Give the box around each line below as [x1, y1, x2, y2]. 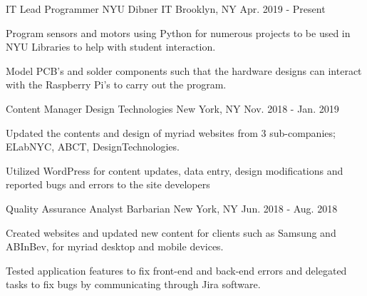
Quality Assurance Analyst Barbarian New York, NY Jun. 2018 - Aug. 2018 [6, 200, 338, 215]
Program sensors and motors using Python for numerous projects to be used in [6, 25, 351, 40]
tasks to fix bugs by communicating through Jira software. [6, 277, 261, 292]
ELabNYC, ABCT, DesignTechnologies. [6, 139, 180, 154]
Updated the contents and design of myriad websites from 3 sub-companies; [6, 125, 336, 140]
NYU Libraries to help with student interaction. [6, 39, 216, 54]
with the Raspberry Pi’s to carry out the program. [6, 77, 227, 92]
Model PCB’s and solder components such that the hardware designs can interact [6, 63, 362, 78]
